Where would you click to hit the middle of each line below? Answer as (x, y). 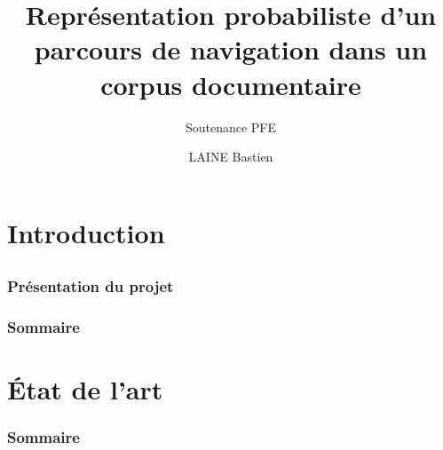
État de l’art (85, 389)
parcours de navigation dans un (231, 49)
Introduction (86, 232)
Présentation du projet (91, 286)
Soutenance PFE (231, 126)
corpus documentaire (231, 84)
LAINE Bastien (231, 157)
